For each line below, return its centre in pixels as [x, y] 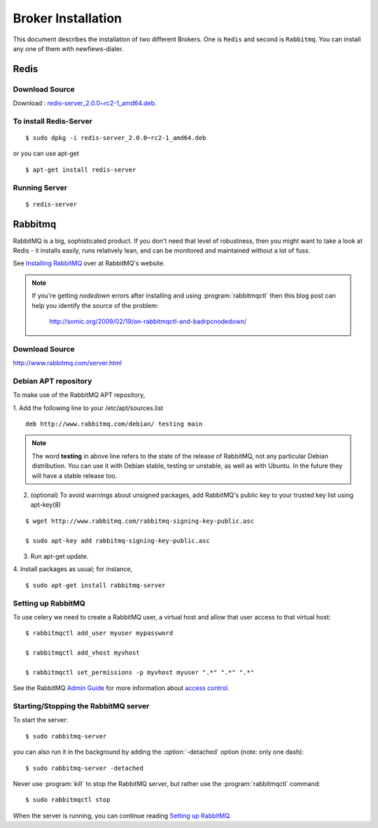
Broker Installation [68, 18]
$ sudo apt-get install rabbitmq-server [96, 585]
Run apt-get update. [59, 556]
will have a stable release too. [75, 475]
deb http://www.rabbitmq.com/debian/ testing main [114, 424]
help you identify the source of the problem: [95, 305]
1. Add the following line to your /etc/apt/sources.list [88, 408]
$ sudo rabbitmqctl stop [68, 800]
